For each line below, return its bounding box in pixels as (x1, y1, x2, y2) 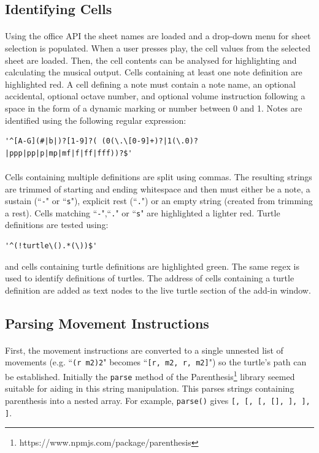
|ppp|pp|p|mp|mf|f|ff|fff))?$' (5, 148, 133, 158)
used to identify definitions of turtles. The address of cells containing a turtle (5, 272, 294, 284)
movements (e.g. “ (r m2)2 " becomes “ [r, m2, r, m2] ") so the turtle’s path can (5, 356, 307, 368)
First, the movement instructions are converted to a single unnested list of (5, 343, 283, 356)
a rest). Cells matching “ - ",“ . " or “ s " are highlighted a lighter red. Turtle (5, 206, 280, 219)
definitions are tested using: (5, 218, 109, 231)
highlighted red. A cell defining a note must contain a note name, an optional (5, 77, 296, 90)
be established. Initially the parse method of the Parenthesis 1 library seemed (5, 368, 295, 383)
